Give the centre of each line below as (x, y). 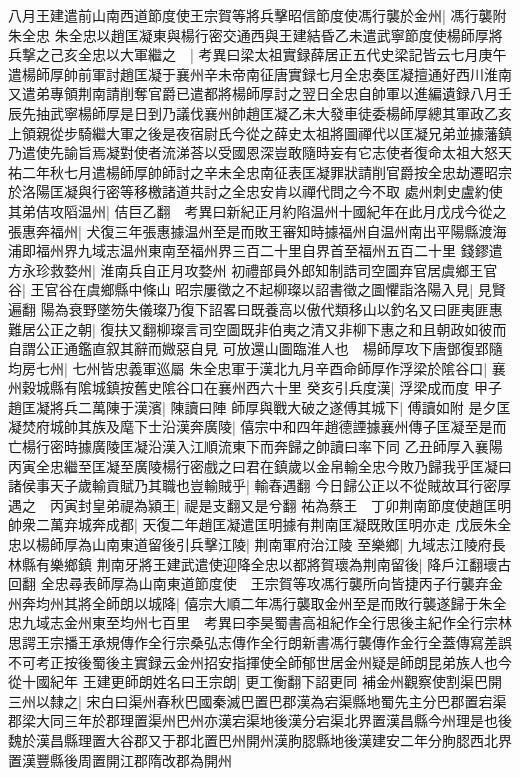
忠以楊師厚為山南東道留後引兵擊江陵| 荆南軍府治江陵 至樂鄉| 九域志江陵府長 (257, 544)
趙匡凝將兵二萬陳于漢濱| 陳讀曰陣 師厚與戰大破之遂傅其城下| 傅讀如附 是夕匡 (259, 406)
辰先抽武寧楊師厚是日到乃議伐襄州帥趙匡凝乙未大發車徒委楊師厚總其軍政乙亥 (260, 112)
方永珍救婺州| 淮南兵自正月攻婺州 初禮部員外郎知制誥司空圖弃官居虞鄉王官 (253, 269)
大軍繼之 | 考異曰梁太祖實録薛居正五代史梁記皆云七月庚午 (313, 54)
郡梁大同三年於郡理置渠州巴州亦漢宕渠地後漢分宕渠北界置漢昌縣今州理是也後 (260, 720)
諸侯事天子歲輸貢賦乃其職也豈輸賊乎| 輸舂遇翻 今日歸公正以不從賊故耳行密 (253, 485)
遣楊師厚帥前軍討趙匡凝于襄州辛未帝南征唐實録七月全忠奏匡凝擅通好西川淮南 (260, 73)
